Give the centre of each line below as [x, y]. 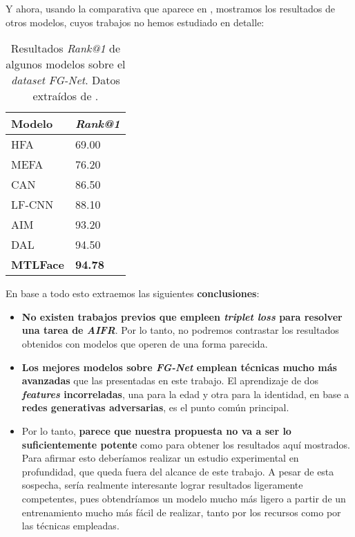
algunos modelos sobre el [66, 64]
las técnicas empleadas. [70, 526]
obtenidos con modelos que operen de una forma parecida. [145, 343]
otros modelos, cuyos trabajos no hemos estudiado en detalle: [135, 22]
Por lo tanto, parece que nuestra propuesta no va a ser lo [156, 430]
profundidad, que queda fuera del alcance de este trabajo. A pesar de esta [178, 471]
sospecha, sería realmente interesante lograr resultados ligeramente [162, 485]
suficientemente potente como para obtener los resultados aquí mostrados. [186, 444]
